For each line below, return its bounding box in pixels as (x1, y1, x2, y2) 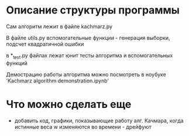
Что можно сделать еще (6, 97, 132, 111)
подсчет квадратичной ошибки (6, 40, 84, 47)
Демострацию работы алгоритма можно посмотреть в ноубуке (6, 71, 167, 78)
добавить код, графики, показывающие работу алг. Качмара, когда (14, 117, 184, 124)
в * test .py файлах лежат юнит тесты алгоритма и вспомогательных (6, 52, 173, 60)
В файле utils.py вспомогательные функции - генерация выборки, (6, 34, 170, 41)
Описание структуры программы (6, 4, 180, 17)
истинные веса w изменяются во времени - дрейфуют (14, 123, 152, 130)
